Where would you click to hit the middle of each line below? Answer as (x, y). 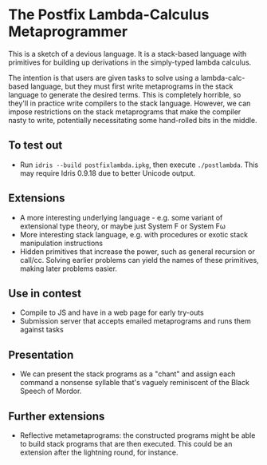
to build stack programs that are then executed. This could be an (126, 444)
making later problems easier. (69, 268)
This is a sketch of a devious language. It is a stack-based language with (128, 54)
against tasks (41, 330)
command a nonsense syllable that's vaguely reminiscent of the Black (134, 383)
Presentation (41, 354)
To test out (35, 145)
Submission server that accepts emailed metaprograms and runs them (135, 321)
